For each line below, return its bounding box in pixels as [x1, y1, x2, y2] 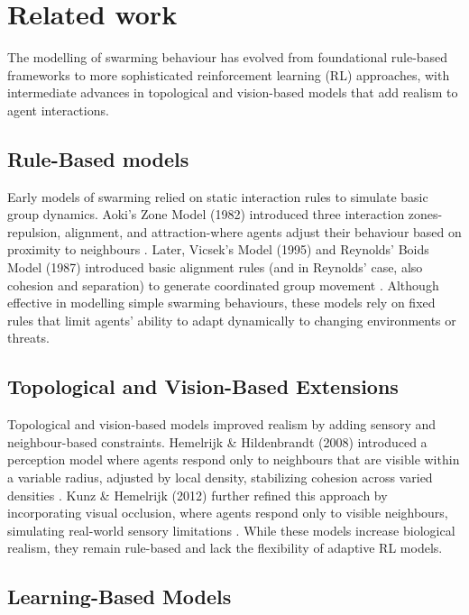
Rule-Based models [7, 144, 189, 172]
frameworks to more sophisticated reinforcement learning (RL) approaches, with [7, 65, 450, 84]
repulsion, [7, 222, 61, 241]
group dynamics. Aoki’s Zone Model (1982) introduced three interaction [7, 205, 405, 224]
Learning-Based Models [7, 583, 232, 610]
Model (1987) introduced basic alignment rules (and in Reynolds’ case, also [7, 258, 423, 277]
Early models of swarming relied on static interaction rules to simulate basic [7, 187, 428, 206]
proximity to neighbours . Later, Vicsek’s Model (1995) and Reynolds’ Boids [7, 240, 429, 259]
